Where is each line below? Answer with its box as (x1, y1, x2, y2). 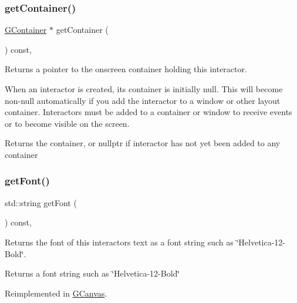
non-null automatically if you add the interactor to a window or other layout (5, 94, 281, 106)
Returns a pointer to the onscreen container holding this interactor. (5, 63, 247, 75)
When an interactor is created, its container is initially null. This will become (5, 83, 283, 95)
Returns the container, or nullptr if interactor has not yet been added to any (5, 137, 281, 149)
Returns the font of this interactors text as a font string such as (5, 235, 234, 248)
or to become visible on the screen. (5, 117, 130, 129)
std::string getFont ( (5, 196, 77, 208)
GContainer (5, 23, 47, 36)
